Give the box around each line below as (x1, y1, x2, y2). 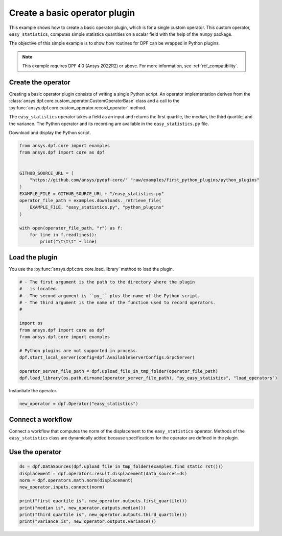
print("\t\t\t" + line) (40, 239, 97, 245)
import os (19, 320, 43, 326)
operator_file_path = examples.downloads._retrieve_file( (19, 198, 162, 204)
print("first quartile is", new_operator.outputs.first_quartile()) (19, 498, 188, 504)
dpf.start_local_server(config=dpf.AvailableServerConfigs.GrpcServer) (19, 355, 195, 360)
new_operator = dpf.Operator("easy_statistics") (19, 401, 139, 407)
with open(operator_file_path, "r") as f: (19, 225, 123, 230)
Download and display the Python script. (9, 129, 91, 135)
